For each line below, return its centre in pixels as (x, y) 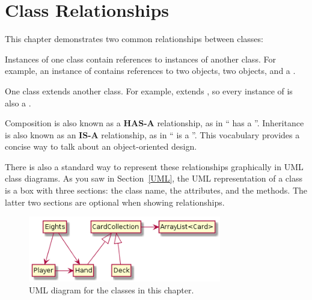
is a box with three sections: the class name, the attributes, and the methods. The (156, 190)
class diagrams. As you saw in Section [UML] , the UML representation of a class (154, 178)
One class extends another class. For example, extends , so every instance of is (149, 90)
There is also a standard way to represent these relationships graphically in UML (154, 166)
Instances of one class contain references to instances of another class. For (140, 59)
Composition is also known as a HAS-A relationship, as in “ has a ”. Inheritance (154, 123)
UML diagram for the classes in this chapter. (112, 289)
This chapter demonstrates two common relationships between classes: (134, 39)
